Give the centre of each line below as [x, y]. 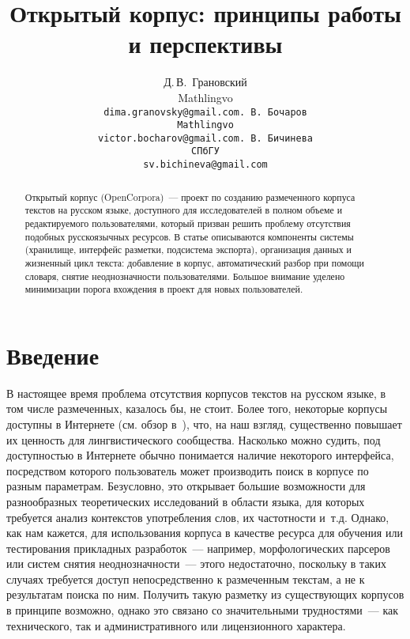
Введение [53, 355]
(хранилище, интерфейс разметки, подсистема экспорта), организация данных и [188, 250]
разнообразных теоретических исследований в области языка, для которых [186, 501]
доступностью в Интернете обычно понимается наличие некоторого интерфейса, [200, 455]
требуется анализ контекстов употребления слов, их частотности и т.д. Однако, [198, 517]
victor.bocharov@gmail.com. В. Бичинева [205, 138]
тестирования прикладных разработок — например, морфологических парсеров [198, 548]
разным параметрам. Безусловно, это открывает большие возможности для [186, 486]
